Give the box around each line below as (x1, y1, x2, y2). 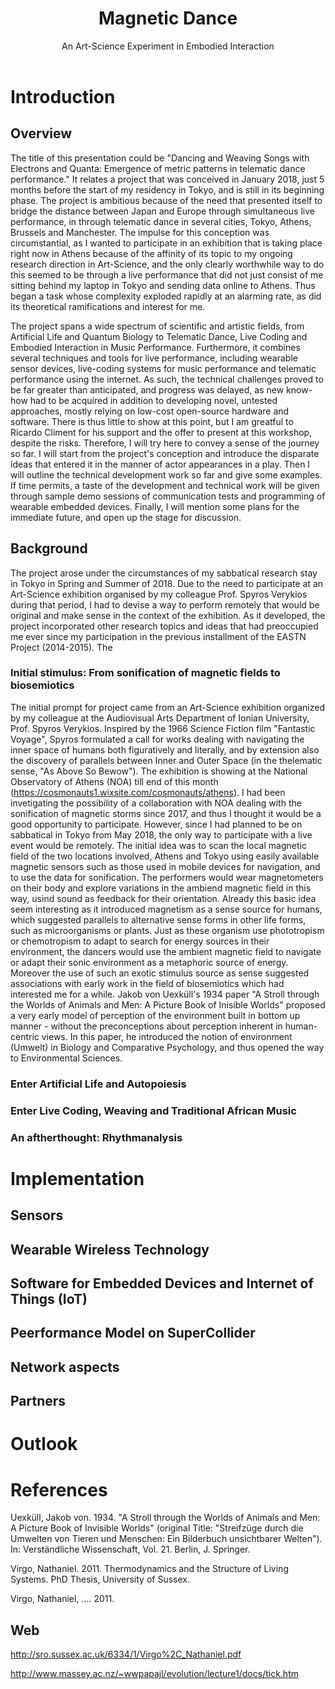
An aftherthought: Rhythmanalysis (10, 1130, 183, 1144)
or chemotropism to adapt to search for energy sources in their (10, 935, 270, 947)
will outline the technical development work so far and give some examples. (10, 468, 323, 481)
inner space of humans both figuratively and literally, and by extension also (10, 743, 320, 756)
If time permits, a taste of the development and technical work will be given (10, 479, 320, 491)
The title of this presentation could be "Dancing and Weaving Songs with (10, 152, 310, 164)
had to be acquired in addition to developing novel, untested (29, 394, 278, 406)
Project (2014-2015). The (10, 641, 113, 653)
